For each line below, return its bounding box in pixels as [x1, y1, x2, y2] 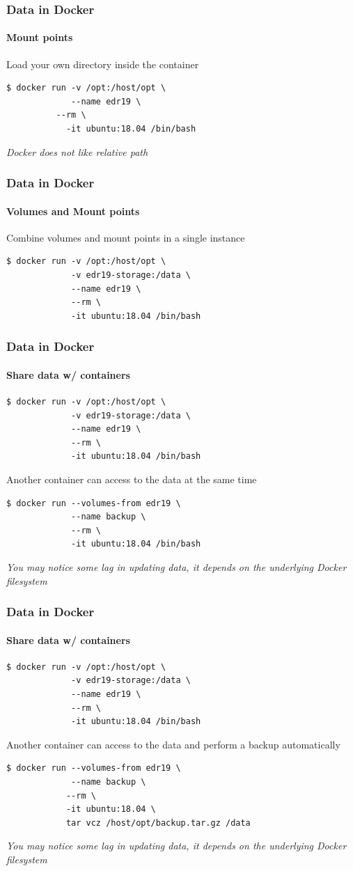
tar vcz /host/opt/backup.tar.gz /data [65, 817, 251, 828]
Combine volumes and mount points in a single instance [6, 230, 245, 244]
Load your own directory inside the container [6, 56, 199, 71]
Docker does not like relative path [6, 144, 148, 159]
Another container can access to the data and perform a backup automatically [6, 737, 340, 751]
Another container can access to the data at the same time [6, 472, 257, 487]
